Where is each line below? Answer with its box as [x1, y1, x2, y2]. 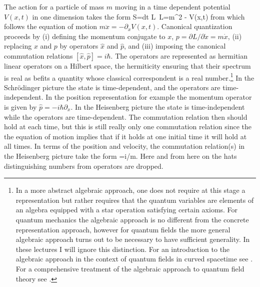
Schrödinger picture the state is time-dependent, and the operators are [4, 82, 220, 92]
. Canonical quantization [157, 21, 232, 32]
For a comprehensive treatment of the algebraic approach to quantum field [15, 263, 244, 273]
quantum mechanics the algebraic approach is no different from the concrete [15, 214, 249, 224]
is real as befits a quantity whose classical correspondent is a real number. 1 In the [4, 71, 254, 83]
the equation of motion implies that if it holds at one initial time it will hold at [4, 131, 247, 141]
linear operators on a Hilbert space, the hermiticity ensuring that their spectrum [4, 60, 251, 71]
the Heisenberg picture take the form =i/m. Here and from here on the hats [4, 150, 237, 161]
